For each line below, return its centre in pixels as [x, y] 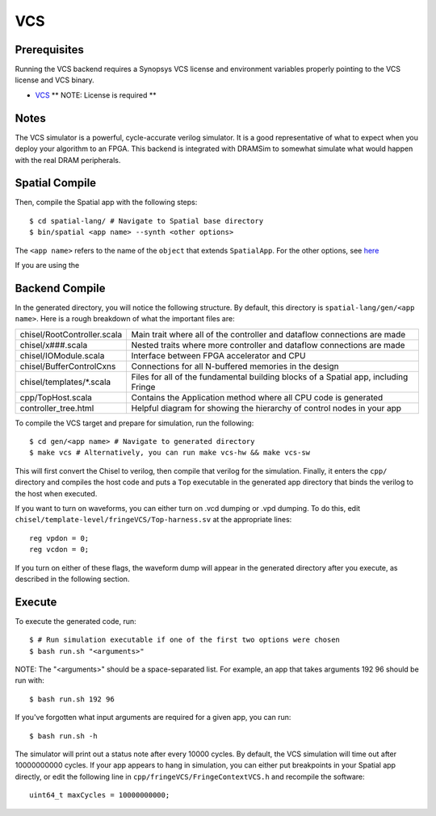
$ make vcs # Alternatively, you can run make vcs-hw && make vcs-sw [170, 453]
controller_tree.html [57, 408]
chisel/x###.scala [54, 345]
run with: [29, 680]
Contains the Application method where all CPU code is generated [257, 397]
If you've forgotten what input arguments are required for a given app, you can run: [153, 718]
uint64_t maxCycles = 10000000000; [100, 795]
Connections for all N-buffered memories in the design [235, 366]
